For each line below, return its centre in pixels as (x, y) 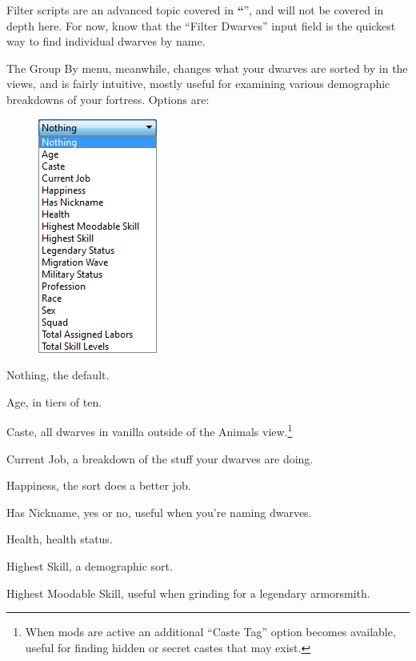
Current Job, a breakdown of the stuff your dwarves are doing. (160, 458)
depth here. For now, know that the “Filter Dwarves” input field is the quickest (201, 25)
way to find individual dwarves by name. (106, 41)
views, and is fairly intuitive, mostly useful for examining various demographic (198, 84)
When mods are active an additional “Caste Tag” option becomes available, (210, 632)
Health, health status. (60, 539)
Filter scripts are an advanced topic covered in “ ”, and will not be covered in (195, 10)
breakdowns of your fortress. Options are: (108, 99)
